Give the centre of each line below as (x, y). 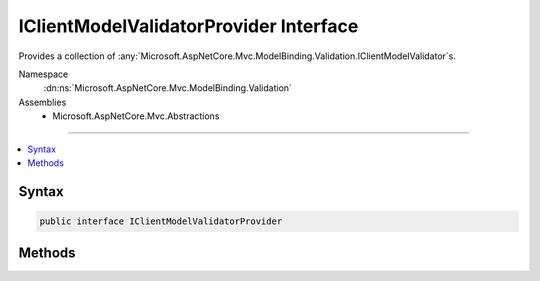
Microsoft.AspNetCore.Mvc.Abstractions (136, 116)
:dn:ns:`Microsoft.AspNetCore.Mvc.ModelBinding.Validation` (167, 88)
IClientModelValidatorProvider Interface (188, 26)
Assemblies (42, 102)
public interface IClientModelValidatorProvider (161, 221)
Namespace (43, 74)
